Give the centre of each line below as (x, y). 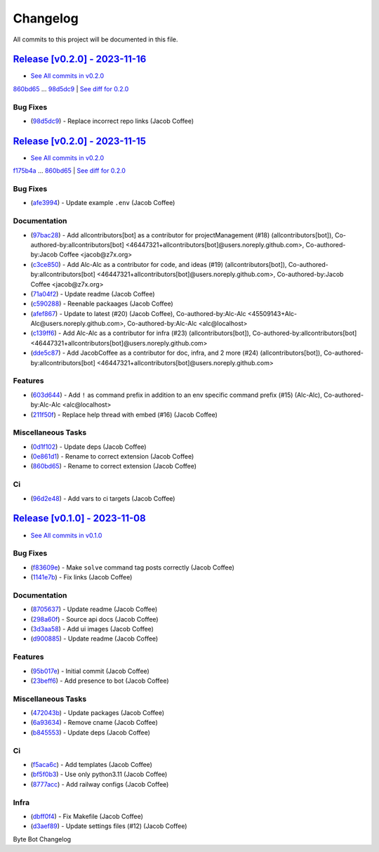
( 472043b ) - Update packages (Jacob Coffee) (98, 713)
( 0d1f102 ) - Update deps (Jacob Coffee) (88, 447)
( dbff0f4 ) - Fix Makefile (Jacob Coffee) (87, 816)
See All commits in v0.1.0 (66, 535)
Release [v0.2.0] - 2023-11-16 (80, 59)
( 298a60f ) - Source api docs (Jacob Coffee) (94, 619)
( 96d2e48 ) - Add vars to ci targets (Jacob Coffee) (103, 498)
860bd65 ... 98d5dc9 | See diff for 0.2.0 (71, 89)
